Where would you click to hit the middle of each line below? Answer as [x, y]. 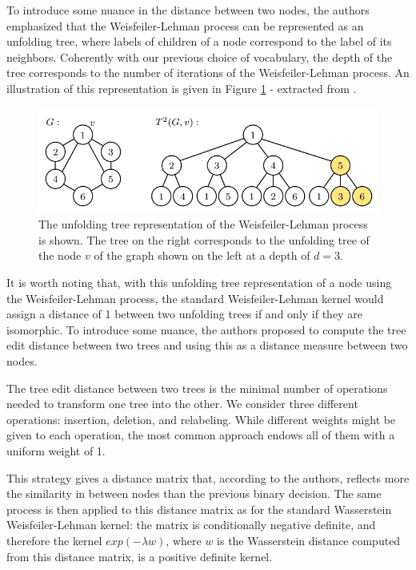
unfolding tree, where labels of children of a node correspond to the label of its [199, 41]
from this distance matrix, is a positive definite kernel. [140, 556]
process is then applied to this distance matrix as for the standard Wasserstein [199, 509]
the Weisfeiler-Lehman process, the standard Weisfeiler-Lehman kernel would [195, 298]
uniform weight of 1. [56, 450]
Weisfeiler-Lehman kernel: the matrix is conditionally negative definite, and [191, 525]
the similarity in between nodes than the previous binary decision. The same [194, 493]
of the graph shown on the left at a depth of [202, 255]
